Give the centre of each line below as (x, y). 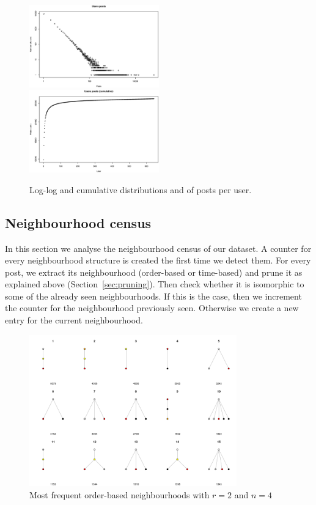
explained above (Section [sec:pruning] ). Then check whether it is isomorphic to (155, 284)
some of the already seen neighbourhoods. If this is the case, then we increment (153, 296)
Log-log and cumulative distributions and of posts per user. (141, 189)
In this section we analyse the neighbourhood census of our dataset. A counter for (158, 248)
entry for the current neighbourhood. (74, 320)
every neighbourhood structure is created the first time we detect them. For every (158, 260)
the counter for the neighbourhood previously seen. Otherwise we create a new (152, 308)
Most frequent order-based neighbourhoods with (119, 494)
